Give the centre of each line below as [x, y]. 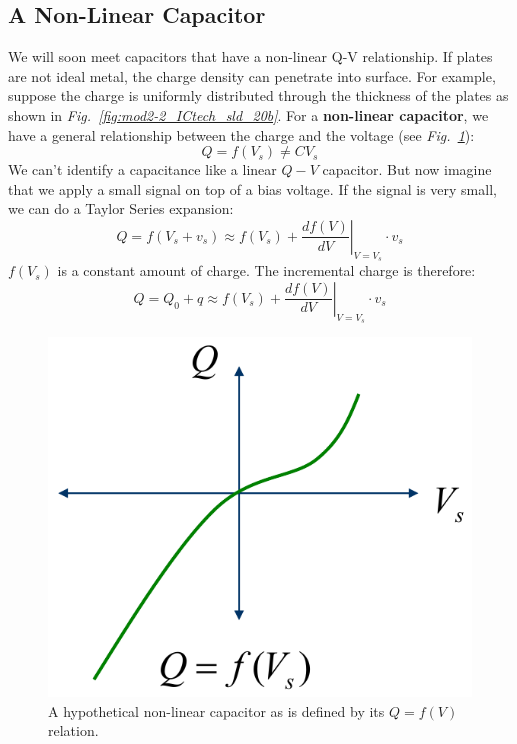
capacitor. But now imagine [407, 169]
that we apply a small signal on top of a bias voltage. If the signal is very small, [252, 188]
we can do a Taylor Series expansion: [121, 208]
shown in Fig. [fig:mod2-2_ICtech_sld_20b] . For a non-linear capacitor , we [248, 114]
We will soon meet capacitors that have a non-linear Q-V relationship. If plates [250, 56]
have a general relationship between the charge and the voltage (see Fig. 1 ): [241, 134]
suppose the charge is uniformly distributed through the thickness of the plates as [258, 95]
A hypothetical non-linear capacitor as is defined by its [216, 710]
